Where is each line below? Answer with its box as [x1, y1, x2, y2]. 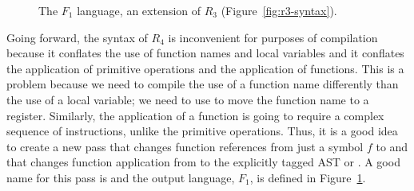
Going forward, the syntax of [6, 29, 148, 45]
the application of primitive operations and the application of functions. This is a [6, 60, 404, 76]
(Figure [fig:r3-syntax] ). [221, 2, 337, 18]
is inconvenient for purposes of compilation [168, 29, 378, 45]
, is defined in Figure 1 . [249, 169, 366, 185]
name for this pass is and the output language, [6, 169, 235, 185]
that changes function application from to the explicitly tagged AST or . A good [6, 154, 400, 170]
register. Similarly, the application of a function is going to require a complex [6, 107, 384, 123]
